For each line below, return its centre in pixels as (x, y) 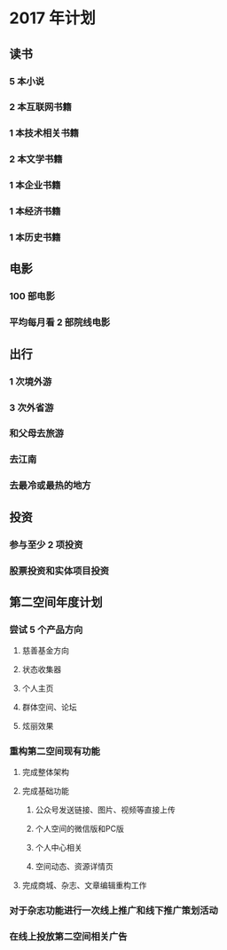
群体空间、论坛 (49, 708)
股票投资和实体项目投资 (59, 571)
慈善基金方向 (45, 651)
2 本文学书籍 (36, 159)
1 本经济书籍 (35, 211)
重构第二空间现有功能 (55, 751)
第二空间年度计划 (56, 602)
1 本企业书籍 (35, 186)
